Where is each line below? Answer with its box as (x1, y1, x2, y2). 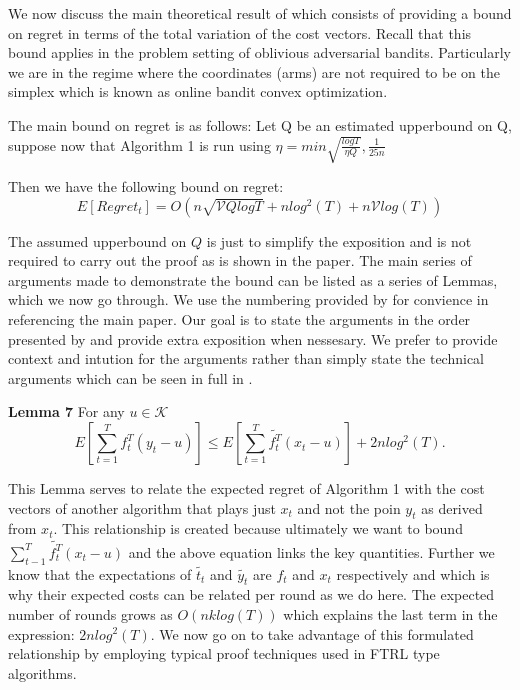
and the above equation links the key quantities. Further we (128, 541, 495, 562)
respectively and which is (336, 563, 490, 584)
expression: (8, 623, 75, 644)
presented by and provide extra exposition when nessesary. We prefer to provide (8, 328, 498, 349)
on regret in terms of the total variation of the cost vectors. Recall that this (8, 22, 472, 43)
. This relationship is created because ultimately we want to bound (53, 518, 463, 539)
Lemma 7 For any (8, 401, 125, 422)
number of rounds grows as (8, 603, 173, 624)
